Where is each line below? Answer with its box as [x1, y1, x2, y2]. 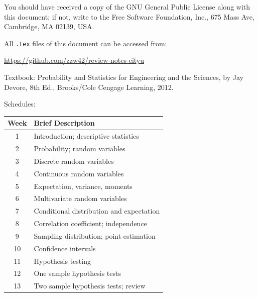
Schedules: [4, 98, 36, 109]
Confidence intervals [34, 243, 96, 253]
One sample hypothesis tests [34, 268, 121, 278]
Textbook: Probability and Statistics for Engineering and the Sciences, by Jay [4, 72, 243, 82]
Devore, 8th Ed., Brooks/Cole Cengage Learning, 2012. [4, 81, 174, 92]
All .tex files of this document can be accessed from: [4, 38, 167, 48]
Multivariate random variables [34, 193, 127, 204]
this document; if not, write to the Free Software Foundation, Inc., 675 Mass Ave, [4, 11, 254, 22]
